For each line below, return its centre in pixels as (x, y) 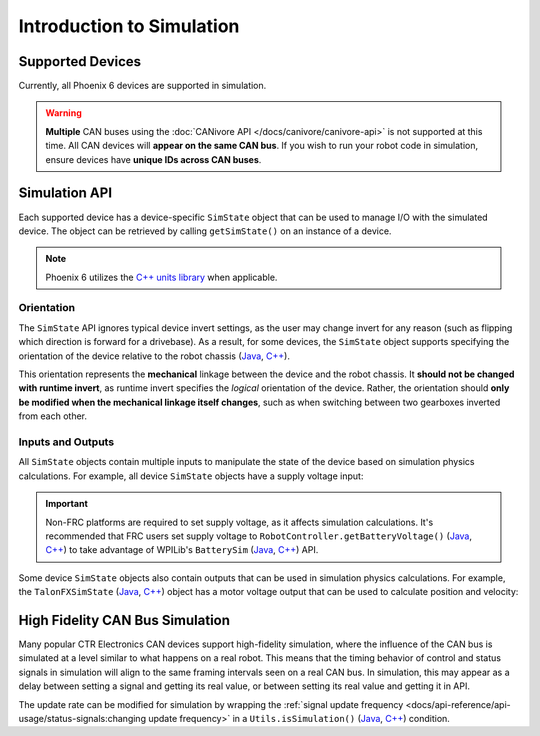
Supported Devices (80, 61)
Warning (63, 113)
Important (67, 504)
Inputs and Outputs (66, 442)
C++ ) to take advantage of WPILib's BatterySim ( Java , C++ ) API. (182, 550)
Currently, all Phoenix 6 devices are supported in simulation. (142, 86)
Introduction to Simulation (129, 26)
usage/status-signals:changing (82, 718)
